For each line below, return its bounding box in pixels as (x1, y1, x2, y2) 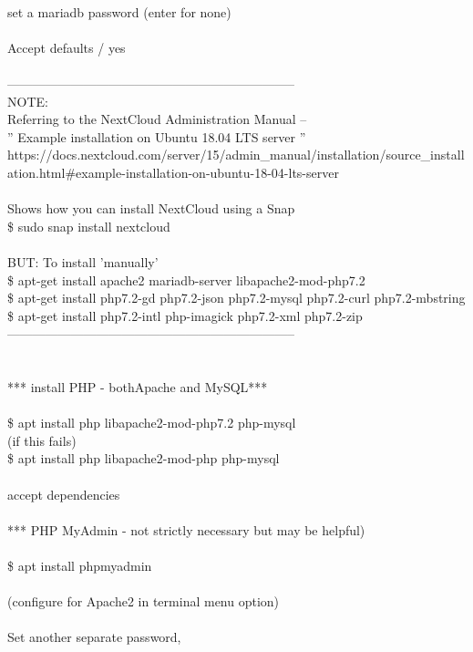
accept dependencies (7, 484, 120, 503)
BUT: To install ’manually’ (7, 252, 159, 271)
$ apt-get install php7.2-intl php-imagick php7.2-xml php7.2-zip (7, 305, 363, 325)
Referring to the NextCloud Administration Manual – (7, 109, 307, 129)
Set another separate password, (7, 627, 181, 647)
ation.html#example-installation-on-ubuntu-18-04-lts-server (7, 162, 339, 181)
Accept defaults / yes (7, 37, 126, 57)
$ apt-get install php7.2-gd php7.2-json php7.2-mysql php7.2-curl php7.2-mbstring (7, 288, 466, 307)
